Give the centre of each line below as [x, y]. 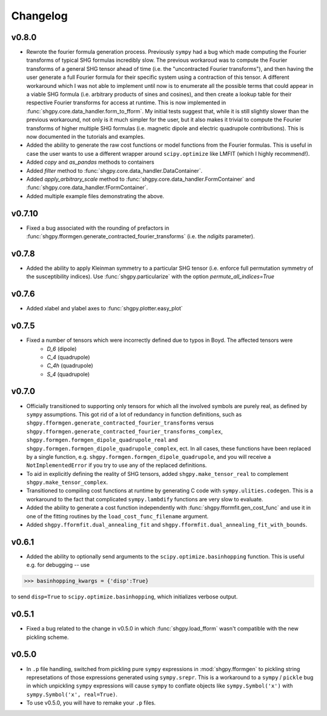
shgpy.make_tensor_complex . [67, 483]
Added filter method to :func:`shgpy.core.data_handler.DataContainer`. [114, 170]
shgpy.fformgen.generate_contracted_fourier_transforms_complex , [125, 431]
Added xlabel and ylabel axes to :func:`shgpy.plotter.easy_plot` [104, 309]
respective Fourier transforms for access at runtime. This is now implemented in [126, 102]
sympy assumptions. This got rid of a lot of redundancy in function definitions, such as [134, 414]
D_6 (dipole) [62, 349]
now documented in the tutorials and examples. [86, 136]
